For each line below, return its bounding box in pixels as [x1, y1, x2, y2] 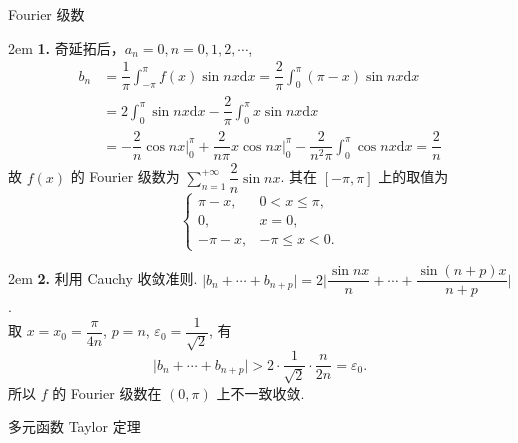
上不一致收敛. [216, 382, 305, 403]
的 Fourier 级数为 [70, 166, 180, 187]
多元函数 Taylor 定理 [8, 416, 141, 437]
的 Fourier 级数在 [52, 382, 162, 403]
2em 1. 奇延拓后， [8, 37, 125, 58]
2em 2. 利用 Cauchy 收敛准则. [8, 268, 198, 289]
